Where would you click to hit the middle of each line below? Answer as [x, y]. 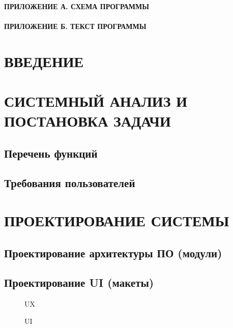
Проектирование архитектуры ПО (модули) [113, 252]
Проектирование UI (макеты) [79, 282]
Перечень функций [51, 153]
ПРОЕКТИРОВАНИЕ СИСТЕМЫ [117, 220]
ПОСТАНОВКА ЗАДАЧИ [88, 121]
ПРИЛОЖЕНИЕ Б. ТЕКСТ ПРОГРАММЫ [75, 26]
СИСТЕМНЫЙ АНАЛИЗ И [96, 100]
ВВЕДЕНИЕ [44, 61]
